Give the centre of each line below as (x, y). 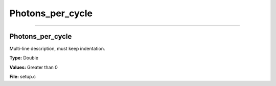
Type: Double (24, 58)
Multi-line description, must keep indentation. (57, 49)
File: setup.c (22, 77)
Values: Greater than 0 (34, 67)
